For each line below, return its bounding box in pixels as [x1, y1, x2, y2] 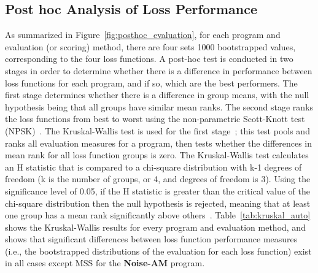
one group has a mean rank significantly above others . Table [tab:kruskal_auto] [5, 209, 311, 221]
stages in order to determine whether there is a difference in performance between [5, 64, 312, 77]
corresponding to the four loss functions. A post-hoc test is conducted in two [5, 52, 293, 65]
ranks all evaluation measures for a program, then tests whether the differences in [5, 136, 312, 149]
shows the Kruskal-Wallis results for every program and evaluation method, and [5, 220, 306, 233]
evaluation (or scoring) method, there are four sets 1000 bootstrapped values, [5, 40, 296, 53]
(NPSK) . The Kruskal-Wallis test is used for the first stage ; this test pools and [5, 124, 310, 137]
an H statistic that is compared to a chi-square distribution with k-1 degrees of [5, 160, 302, 173]
